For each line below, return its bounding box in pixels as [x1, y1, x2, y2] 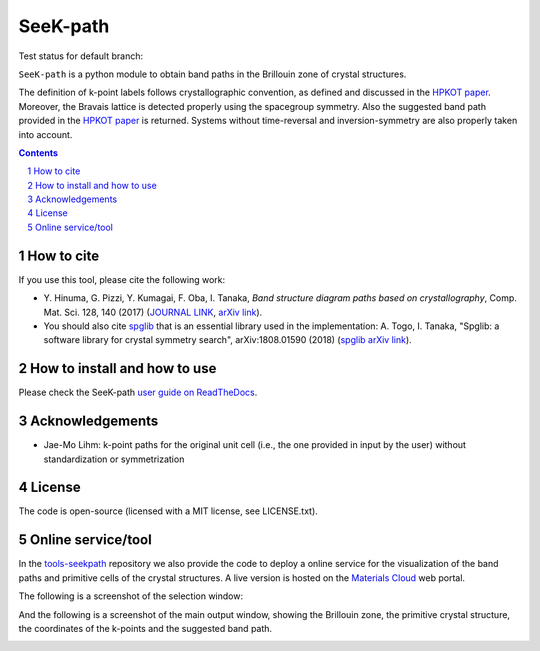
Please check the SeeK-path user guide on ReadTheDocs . [18, 386, 258, 399]
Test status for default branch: [18, 50, 144, 62]
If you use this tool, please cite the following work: [18, 273, 226, 285]
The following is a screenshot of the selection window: [18, 590, 244, 602]
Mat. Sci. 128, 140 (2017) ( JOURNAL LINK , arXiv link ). [43, 306, 263, 318]
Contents [18, 146, 59, 159]
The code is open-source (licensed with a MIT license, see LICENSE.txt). [18, 505, 319, 517]
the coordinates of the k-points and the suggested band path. [18, 622, 273, 634]
